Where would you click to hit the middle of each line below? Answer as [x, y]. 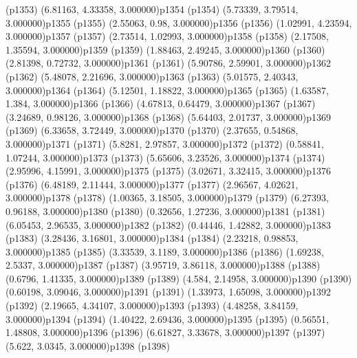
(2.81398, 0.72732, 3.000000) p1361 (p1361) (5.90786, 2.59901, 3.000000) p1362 [168, 63]
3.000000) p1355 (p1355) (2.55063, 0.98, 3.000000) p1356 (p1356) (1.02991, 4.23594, [179, 22]
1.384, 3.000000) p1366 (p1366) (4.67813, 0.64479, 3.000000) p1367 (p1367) [161, 103]
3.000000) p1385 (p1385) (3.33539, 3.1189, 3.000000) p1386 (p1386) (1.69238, [165, 251]
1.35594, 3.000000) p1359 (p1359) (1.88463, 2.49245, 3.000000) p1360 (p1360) [165, 49]
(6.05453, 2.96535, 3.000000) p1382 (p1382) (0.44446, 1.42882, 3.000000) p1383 [168, 224]
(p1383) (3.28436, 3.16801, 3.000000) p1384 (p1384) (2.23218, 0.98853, [152, 238]
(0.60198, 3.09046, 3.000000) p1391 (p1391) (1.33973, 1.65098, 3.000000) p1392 [168, 292]
